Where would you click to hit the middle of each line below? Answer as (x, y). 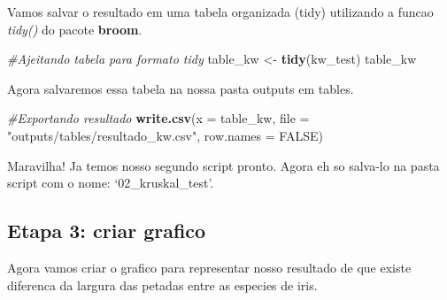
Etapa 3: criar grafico (107, 231)
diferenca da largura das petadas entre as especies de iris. (162, 285)
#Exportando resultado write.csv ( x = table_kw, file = (158, 118)
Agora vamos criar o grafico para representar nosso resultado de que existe (209, 267)
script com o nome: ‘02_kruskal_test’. (111, 183)
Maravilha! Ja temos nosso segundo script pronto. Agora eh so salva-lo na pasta (223, 165)
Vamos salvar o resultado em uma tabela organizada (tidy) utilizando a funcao (220, 12)
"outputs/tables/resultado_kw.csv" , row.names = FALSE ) (165, 135)
